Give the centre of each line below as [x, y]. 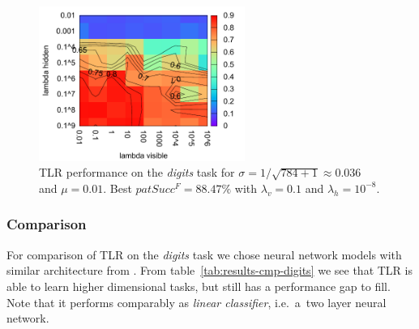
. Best [118, 188]
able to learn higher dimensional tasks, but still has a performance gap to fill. [199, 286]
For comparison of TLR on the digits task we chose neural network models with [204, 254]
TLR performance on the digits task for [137, 172]
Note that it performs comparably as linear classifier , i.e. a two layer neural [197, 302]
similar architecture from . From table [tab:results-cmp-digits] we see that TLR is [209, 270]
